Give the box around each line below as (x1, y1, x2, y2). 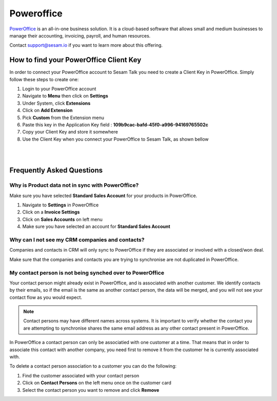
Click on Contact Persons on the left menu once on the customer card (22, 380, 172, 386)
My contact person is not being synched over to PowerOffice (9, 269, 164, 276)
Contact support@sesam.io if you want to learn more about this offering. (9, 42, 163, 48)
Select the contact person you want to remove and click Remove (22, 387, 160, 393)
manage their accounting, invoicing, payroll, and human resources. (9, 32, 151, 39)
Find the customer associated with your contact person (22, 372, 140, 378)
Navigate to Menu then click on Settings (22, 93, 109, 99)
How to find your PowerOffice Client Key (9, 55, 142, 64)
